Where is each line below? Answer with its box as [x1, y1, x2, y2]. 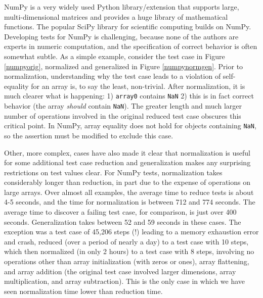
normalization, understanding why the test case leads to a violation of [4, 71, 221, 81]
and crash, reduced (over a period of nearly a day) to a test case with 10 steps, [4, 236, 249, 246]
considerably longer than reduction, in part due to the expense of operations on [4, 177, 250, 187]
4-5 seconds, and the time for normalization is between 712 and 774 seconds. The [4, 196, 255, 207]
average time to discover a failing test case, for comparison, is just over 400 [4, 207, 237, 217]
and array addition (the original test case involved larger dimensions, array [4, 266, 236, 276]
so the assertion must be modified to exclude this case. [4, 130, 173, 140]
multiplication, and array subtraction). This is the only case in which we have [4, 276, 245, 286]
